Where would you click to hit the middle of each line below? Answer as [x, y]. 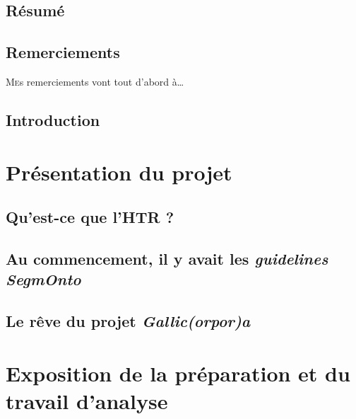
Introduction [53, 119]
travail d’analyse [87, 400]
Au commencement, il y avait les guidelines [167, 258]
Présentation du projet [119, 172]
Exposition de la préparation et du [178, 373]
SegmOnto [43, 279]
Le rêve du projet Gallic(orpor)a [128, 321]
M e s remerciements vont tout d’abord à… [95, 81]
